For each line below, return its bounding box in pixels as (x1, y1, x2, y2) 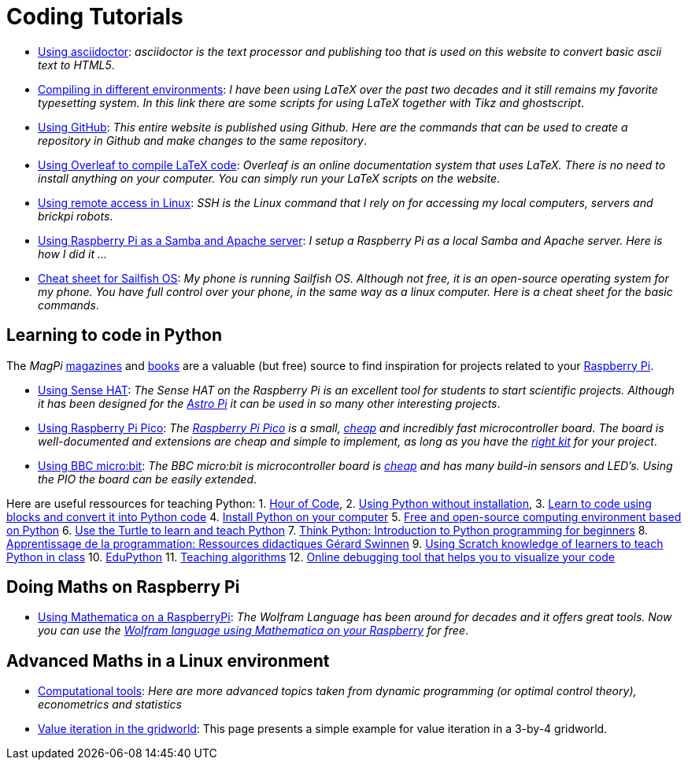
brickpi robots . (38, 209, 113, 223)
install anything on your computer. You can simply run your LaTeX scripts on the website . (38, 171, 501, 185)
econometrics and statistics (38, 698, 182, 712)
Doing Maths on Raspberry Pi (6, 577, 240, 598)
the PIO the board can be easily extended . (38, 472, 257, 486)
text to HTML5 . (38, 57, 115, 72)
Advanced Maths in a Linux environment (6, 650, 330, 671)
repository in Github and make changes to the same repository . (38, 133, 367, 147)
